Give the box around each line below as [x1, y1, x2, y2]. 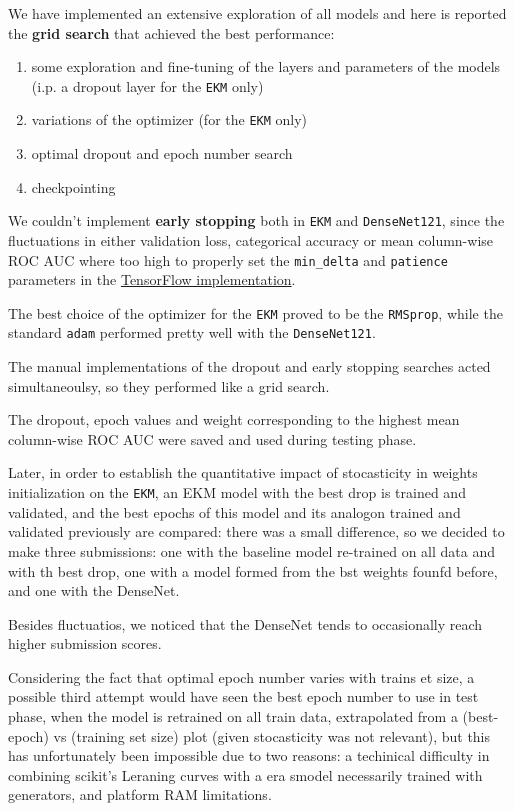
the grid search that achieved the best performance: [8, 22, 335, 43]
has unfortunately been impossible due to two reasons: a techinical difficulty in [8, 745, 490, 766]
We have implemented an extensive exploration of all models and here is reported [8, 3, 507, 23]
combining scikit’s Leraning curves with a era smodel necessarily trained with [8, 764, 483, 785]
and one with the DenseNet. [8, 580, 180, 601]
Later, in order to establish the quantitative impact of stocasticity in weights [8, 462, 478, 483]
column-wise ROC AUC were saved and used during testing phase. [8, 428, 417, 449]
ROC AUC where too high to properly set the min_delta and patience [8, 249, 448, 270]
